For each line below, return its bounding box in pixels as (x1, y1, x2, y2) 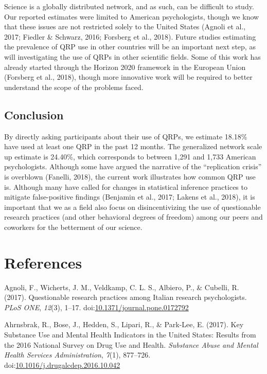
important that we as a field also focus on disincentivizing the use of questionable (4, 201, 261, 212)
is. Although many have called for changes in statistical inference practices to (4, 181, 247, 192)
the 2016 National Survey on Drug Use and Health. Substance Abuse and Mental (4, 339, 258, 350)
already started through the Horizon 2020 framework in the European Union (4, 61, 246, 72)
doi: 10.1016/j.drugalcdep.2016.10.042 (4, 359, 120, 370)
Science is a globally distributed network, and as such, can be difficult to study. (4, 1, 254, 11)
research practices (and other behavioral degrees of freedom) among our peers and (4, 211, 263, 222)
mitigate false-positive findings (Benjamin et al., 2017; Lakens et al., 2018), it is (4, 191, 255, 202)
